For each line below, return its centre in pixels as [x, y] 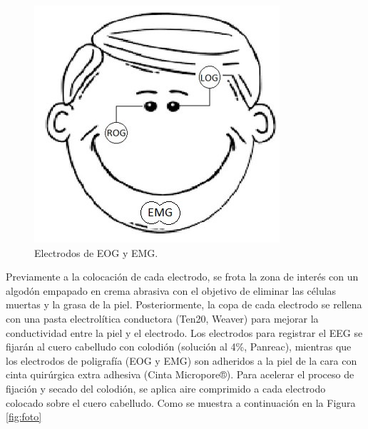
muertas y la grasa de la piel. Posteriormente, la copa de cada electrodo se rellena [184, 304]
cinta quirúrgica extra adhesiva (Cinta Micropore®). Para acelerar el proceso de [180, 374]
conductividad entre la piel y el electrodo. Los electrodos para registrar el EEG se [184, 332]
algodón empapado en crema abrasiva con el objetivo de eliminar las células [171, 290]
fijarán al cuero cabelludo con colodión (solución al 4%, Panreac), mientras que [179, 347]
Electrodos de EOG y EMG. [96, 252]
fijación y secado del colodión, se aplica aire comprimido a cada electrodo [166, 388]
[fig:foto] [24, 417]
